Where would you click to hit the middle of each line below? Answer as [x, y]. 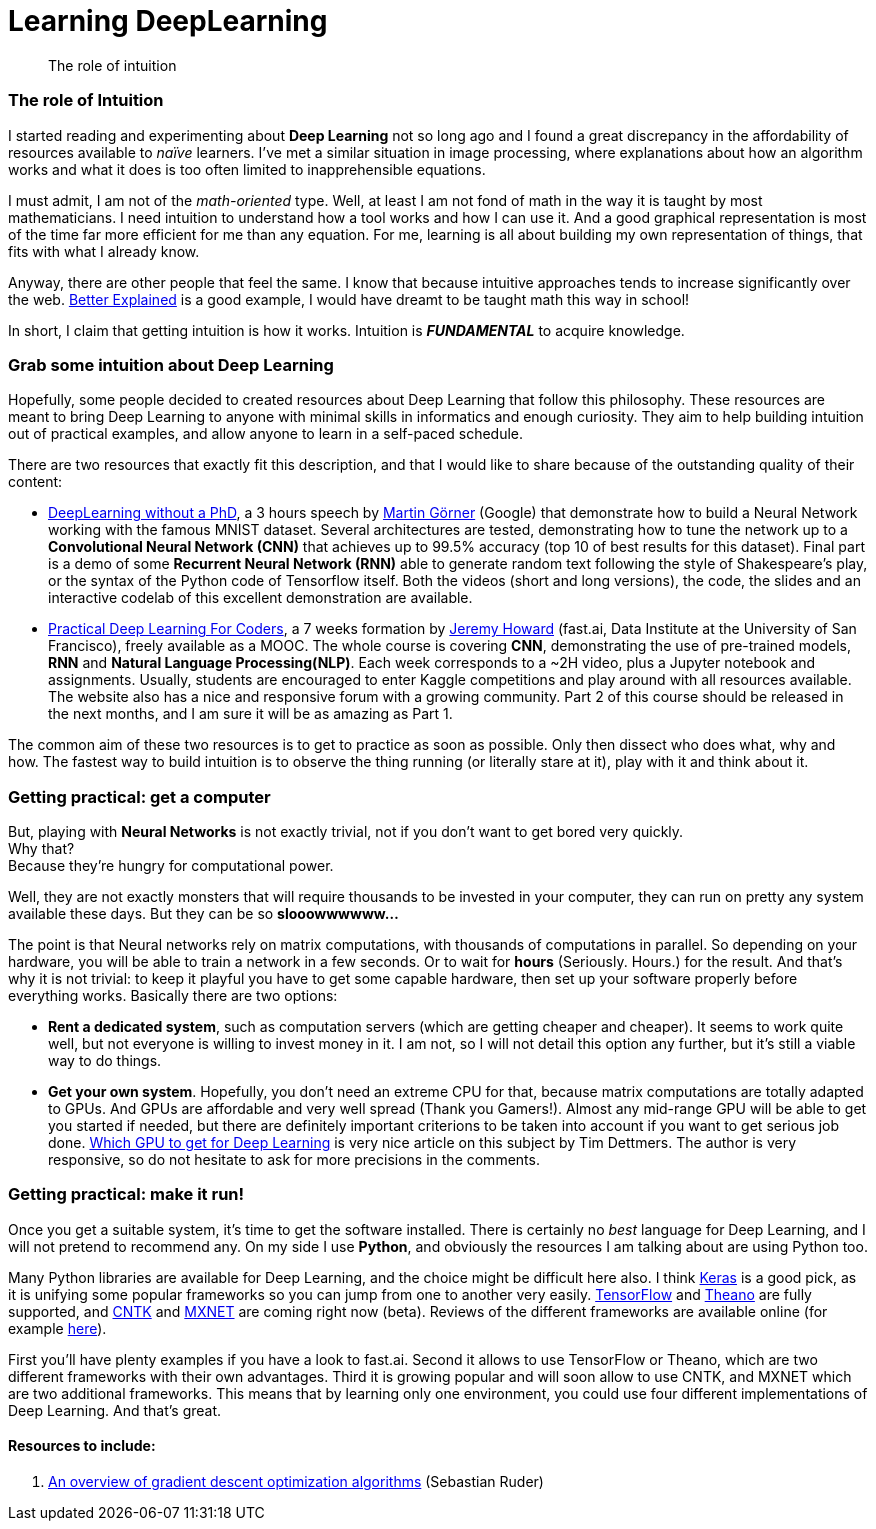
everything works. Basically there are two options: [173, 995]
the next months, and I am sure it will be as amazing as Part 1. [250, 714]
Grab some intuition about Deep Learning [171, 364]
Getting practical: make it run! [126, 1194]
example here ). [57, 1328]
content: [35, 482]
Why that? [41, 848]
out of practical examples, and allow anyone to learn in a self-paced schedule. [266, 434]
